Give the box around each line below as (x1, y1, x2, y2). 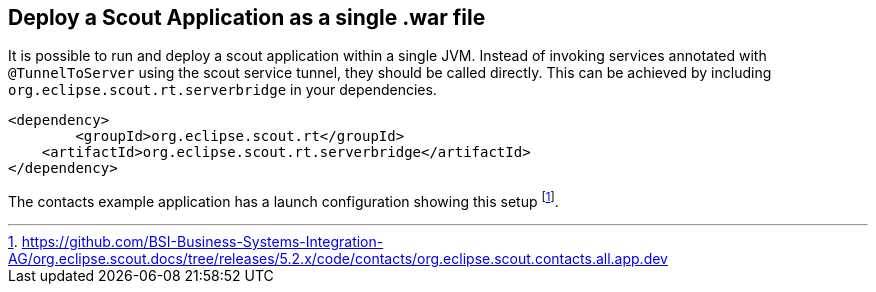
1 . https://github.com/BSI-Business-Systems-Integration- (8, 233, 384, 251)
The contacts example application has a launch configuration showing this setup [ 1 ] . (8, 190, 559, 211)
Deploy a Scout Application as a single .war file (8, 5, 486, 30)
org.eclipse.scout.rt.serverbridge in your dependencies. (8, 81, 437, 99)
